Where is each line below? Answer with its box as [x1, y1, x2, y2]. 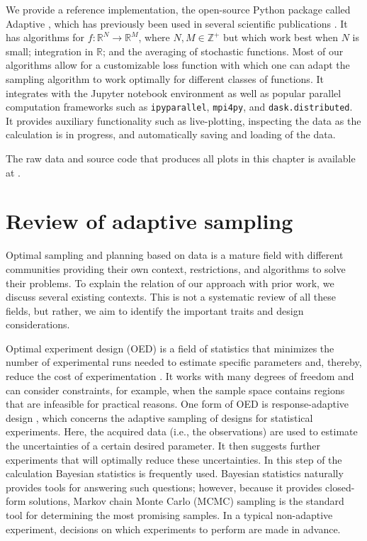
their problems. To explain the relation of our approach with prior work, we [6, 275, 334, 290]
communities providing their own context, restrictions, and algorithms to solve [6, 261, 346, 276]
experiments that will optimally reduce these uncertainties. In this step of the [6, 452, 342, 467]
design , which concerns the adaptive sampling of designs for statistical [6, 410, 313, 425]
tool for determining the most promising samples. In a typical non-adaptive [6, 508, 333, 522]
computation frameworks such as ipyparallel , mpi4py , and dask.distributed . [6, 99, 353, 114]
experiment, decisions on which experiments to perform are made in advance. [6, 521, 341, 536]
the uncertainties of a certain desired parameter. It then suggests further [6, 438, 320, 453]
